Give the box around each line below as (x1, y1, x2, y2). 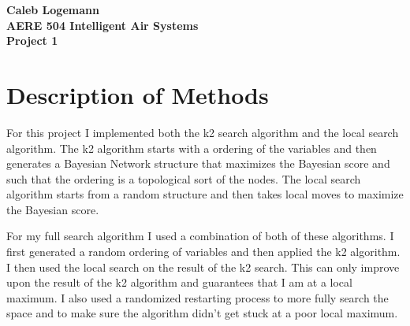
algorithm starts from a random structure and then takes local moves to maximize (6, 186, 404, 202)
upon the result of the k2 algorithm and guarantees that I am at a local (6, 274, 352, 291)
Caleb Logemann (6, 2, 99, 17)
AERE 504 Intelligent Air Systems (6, 17, 199, 33)
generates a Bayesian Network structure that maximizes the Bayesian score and (6, 155, 390, 172)
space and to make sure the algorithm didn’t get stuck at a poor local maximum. (6, 305, 398, 321)
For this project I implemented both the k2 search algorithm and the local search (6, 124, 399, 140)
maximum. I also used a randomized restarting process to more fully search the (6, 289, 389, 306)
